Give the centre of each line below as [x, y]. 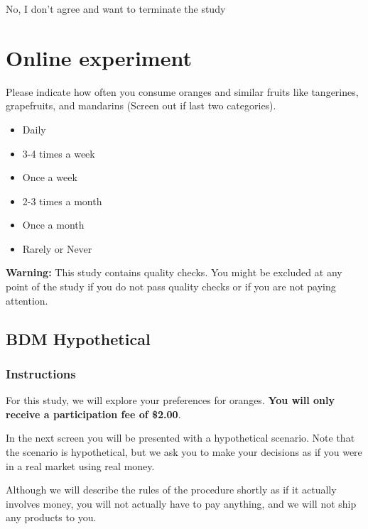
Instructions [41, 373]
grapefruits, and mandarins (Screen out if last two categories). [141, 105]
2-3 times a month [62, 201]
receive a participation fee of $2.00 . [93, 414]
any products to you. [51, 517]
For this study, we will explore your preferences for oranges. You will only [170, 400]
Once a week [50, 177]
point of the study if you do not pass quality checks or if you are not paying [171, 287]
